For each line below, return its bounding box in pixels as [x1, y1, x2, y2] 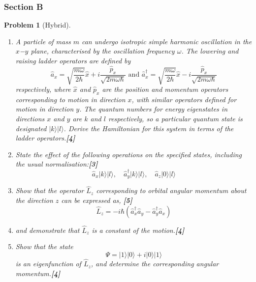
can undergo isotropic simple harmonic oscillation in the [81, 36, 252, 46]
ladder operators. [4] [15, 133, 75, 143]
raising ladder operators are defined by [15, 56, 131, 65]
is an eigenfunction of [15, 258, 81, 269]
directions [15, 113, 45, 123]
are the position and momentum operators [102, 84, 228, 94]
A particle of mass [15, 36, 71, 46]
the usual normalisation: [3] [15, 159, 98, 169]
